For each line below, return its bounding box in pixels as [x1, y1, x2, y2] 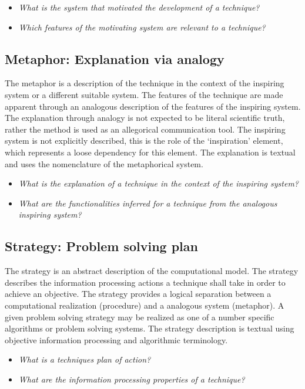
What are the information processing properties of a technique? [18, 373, 245, 385]
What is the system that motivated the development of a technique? [18, 1, 260, 13]
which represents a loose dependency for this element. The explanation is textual [5, 146, 296, 158]
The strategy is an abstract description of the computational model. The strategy [5, 265, 299, 277]
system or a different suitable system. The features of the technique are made [5, 88, 283, 100]
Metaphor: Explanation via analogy [5, 49, 224, 67]
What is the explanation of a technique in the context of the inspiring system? [18, 177, 299, 190]
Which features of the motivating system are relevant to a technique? [18, 21, 266, 33]
